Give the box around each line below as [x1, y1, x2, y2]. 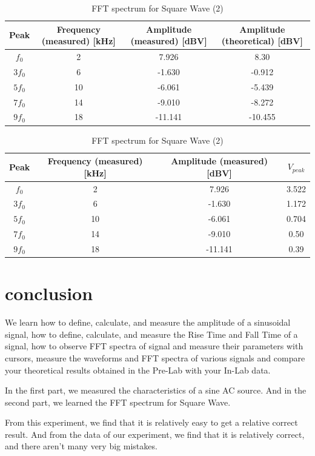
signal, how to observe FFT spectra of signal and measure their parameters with [5, 340, 303, 352]
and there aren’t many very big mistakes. [5, 440, 157, 452]
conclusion [5, 281, 93, 306]
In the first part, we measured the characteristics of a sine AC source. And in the [5, 384, 307, 397]
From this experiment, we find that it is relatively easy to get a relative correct [5, 416, 298, 429]
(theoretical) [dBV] [221, 35, 303, 47]
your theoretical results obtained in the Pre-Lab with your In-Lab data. [5, 363, 271, 376]
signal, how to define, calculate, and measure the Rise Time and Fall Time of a [5, 327, 298, 340]
